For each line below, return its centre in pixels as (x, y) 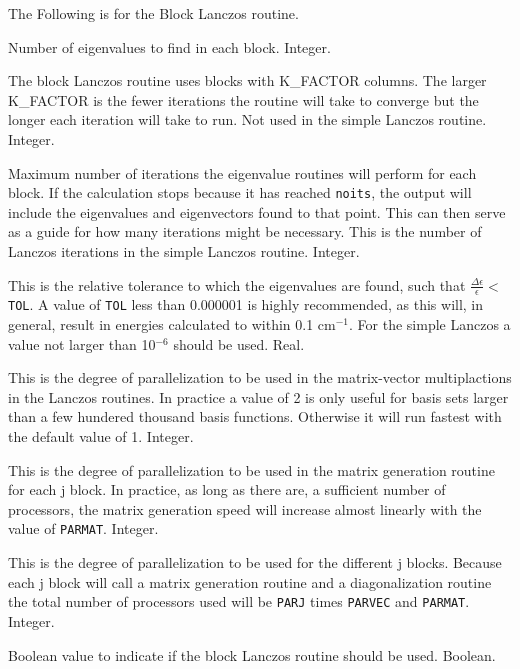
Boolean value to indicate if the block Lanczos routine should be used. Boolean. (252, 654)
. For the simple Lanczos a (430, 324)
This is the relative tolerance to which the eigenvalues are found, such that (237, 284)
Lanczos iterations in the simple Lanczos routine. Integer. (184, 251)
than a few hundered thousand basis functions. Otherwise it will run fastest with (255, 416)
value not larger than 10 (82, 343)
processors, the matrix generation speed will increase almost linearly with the (245, 508)
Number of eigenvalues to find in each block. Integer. (169, 46)
